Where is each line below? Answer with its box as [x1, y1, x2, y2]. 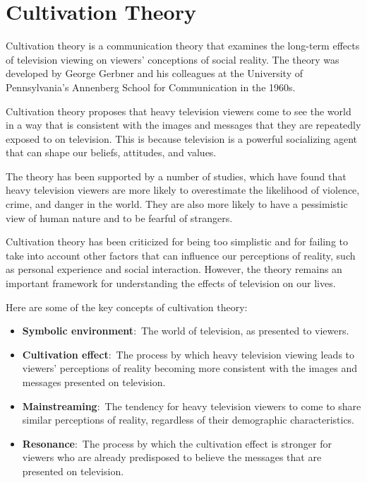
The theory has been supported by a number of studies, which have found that [6, 168, 347, 183]
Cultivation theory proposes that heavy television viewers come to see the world [6, 103, 351, 118]
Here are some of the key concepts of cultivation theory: [6, 299, 248, 314]
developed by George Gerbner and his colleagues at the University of [6, 66, 303, 81]
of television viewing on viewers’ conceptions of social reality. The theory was [6, 52, 339, 66]
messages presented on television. [22, 375, 166, 389]
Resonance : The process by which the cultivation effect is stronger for [22, 436, 332, 450]
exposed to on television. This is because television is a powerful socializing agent [6, 131, 358, 146]
